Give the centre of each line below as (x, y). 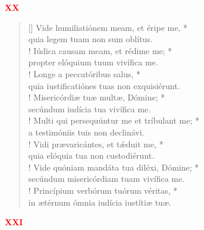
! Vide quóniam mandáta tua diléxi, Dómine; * (114, 167)
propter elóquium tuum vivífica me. (93, 62)
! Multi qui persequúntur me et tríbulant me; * (114, 120)
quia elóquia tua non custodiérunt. (91, 155)
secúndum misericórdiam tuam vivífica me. (106, 179)
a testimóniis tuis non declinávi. (86, 132)
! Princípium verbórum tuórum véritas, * (103, 190)
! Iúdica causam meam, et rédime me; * (100, 50)
